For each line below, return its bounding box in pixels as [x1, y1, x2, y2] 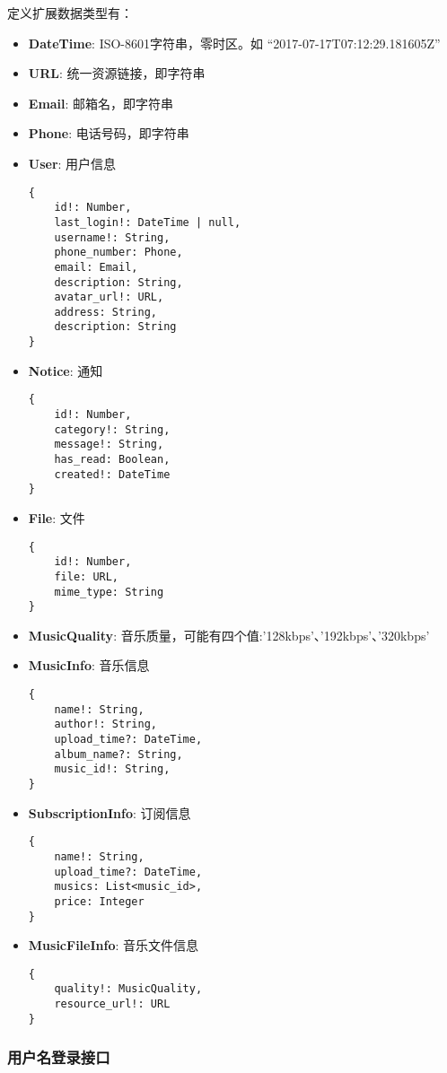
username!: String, [54, 231, 171, 244]
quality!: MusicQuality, [54, 982, 203, 996]
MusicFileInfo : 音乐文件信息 [28, 936, 199, 955]
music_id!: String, [54, 763, 171, 776]
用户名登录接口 [7, 1046, 110, 1069]
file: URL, [54, 570, 119, 583]
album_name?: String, [54, 747, 183, 761]
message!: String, [54, 438, 164, 451]
